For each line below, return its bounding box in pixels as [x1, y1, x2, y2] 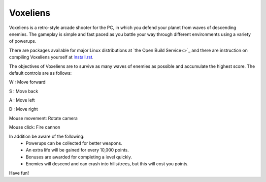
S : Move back [9, 88, 38, 94]
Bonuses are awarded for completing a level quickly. [26, 154, 133, 160]
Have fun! [9, 170, 29, 176]
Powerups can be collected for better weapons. [26, 140, 123, 146]
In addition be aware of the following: [9, 133, 85, 139]
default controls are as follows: [9, 70, 72, 76]
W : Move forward [9, 79, 46, 85]
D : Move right [9, 106, 38, 112]
